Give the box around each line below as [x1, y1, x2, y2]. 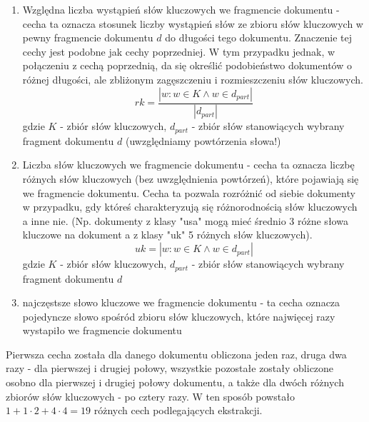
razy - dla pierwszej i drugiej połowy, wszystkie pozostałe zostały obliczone [6, 361, 334, 376]
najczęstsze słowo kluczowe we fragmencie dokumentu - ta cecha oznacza [22, 295, 340, 310]
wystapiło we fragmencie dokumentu [22, 323, 182, 338]
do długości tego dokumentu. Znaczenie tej [165, 30, 353, 45]
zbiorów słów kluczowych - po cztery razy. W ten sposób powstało [6, 388, 295, 403]
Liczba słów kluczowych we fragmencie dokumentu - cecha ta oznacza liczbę [22, 157, 355, 172]
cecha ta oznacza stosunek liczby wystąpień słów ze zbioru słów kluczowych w [22, 16, 363, 31]
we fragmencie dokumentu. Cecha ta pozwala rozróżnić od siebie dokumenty [22, 185, 355, 200]
